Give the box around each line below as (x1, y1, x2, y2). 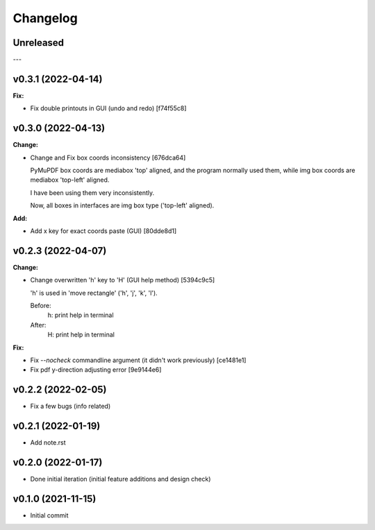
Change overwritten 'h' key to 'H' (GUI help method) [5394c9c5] (30, 276, 215, 284)
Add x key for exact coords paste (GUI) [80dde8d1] (30, 227, 177, 235)
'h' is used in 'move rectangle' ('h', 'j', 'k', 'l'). (30, 289, 158, 297)
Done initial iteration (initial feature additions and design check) (30, 475, 211, 484)
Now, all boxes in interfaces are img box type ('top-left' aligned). (30, 201, 215, 210)
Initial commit (30, 511, 69, 520)
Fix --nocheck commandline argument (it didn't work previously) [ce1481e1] (30, 356, 247, 364)
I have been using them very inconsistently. (30, 188, 155, 197)
